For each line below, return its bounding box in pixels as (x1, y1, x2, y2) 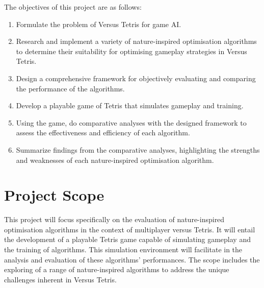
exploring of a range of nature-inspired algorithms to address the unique (4, 264, 229, 275)
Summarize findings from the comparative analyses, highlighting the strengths (16, 144, 260, 155)
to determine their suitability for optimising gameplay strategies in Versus (16, 45, 247, 56)
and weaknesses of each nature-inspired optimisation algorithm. (16, 154, 214, 165)
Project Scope (4, 184, 104, 205)
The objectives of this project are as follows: (4, 2, 142, 12)
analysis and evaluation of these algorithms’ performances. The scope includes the (4, 254, 260, 265)
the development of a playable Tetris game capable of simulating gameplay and (4, 234, 251, 245)
